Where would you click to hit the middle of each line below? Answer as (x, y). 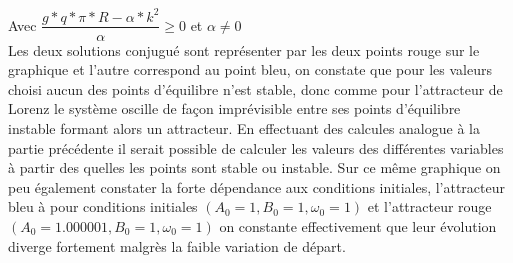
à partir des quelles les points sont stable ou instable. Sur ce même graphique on (254, 167)
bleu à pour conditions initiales (103, 206)
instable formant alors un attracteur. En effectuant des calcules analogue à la (244, 127)
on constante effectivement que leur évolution (358, 225)
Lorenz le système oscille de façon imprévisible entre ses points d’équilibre (234, 108)
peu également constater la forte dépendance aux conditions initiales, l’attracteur (257, 186)
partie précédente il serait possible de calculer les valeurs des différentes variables (256, 147)
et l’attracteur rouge (429, 206)
